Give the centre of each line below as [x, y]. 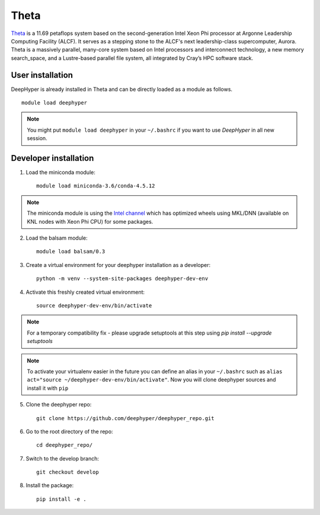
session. [37, 138]
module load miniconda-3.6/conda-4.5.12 [96, 186]
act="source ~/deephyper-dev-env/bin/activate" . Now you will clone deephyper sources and [151, 380]
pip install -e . [61, 499]
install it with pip [48, 388]
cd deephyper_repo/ [65, 445]
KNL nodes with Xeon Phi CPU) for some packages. [90, 221]
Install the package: [50, 485]
